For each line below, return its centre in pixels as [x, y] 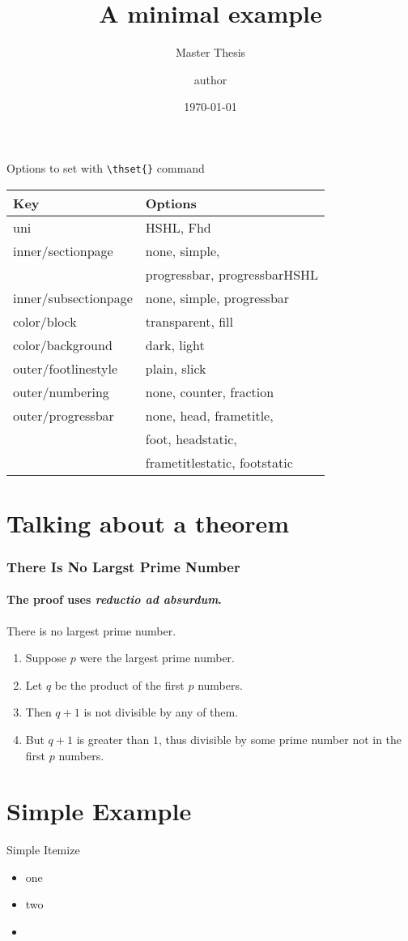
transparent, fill [189, 321]
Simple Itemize [43, 850]
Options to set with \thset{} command [106, 167]
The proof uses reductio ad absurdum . [114, 599]
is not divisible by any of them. [161, 712]
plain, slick [176, 368]
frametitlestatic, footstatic [219, 462]
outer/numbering [61, 391]
